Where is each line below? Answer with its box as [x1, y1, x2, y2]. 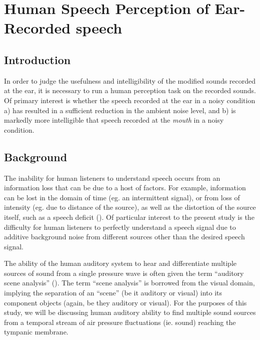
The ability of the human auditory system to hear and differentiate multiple [4, 258, 237, 268]
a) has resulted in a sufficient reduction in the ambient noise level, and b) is [4, 105, 236, 115]
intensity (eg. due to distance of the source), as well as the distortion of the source [4, 202, 256, 212]
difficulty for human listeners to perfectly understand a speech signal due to [4, 221, 236, 232]
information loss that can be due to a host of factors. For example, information [4, 182, 246, 193]
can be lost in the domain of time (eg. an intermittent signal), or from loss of [4, 192, 240, 202]
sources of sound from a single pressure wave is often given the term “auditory [4, 267, 244, 278]
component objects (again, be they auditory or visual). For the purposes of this [4, 297, 247, 307]
